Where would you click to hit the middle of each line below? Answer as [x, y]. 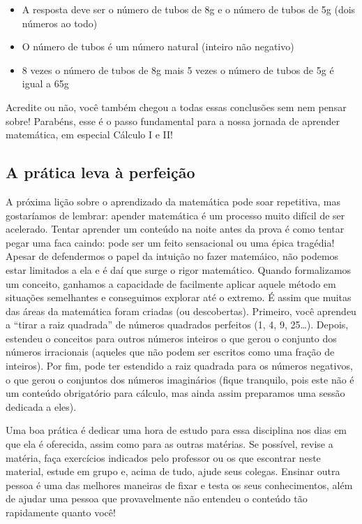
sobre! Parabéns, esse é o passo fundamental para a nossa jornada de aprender [173, 121]
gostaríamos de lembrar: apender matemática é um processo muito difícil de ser [175, 215]
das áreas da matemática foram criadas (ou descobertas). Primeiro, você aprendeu [181, 311]
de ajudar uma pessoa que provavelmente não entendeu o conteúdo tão [157, 498]
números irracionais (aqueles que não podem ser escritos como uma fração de [170, 352]
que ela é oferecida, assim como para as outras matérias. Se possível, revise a [169, 444]
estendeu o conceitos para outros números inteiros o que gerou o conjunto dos [171, 338]
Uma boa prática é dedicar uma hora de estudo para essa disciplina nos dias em [176, 430]
